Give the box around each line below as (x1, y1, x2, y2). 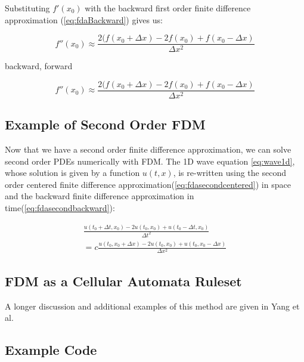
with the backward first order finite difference (85, 2, 251, 14)
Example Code (5, 341, 97, 359)
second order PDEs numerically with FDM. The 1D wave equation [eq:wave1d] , (5, 154, 295, 167)
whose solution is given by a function (5, 166, 140, 179)
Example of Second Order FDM (5, 115, 206, 134)
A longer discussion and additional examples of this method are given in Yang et (5, 299, 300, 312)
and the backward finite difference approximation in (5, 190, 194, 202)
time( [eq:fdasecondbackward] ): (5, 202, 115, 214)
